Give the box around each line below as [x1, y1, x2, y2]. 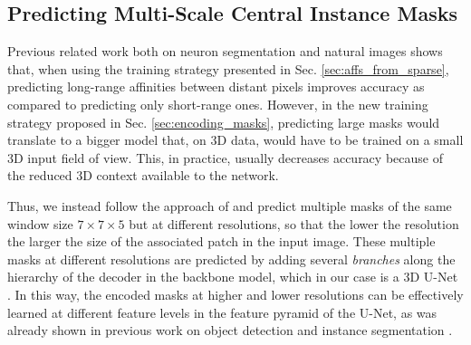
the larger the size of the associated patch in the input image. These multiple [7, 232, 436, 251]
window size [7, 214, 73, 233]
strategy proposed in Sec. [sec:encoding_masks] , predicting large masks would [7, 112, 440, 131]
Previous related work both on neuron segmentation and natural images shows [7, 42, 443, 61]
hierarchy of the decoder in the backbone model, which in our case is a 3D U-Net [7, 267, 458, 286]
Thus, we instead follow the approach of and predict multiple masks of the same [7, 196, 452, 215]
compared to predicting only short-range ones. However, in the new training [7, 94, 428, 113]
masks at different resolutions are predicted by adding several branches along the [7, 249, 456, 268]
